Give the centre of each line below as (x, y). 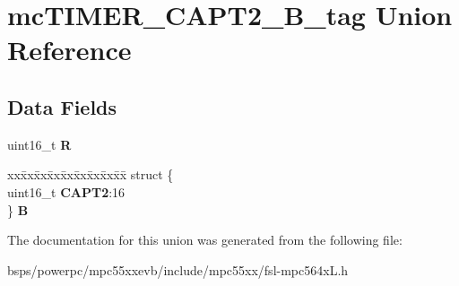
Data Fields (62, 106)
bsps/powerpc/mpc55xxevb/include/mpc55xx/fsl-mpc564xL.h (178, 269)
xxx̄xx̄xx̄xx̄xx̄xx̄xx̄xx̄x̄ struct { (91, 174)
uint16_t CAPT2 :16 (66, 191)
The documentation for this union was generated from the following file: (205, 240)
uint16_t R (39, 144)
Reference (69, 50)
